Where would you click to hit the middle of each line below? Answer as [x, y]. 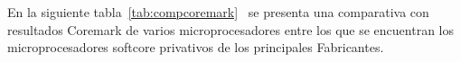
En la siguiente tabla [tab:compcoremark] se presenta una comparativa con [218, 12]
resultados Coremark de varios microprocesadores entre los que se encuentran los [231, 29]
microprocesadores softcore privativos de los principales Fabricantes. [196, 47]
